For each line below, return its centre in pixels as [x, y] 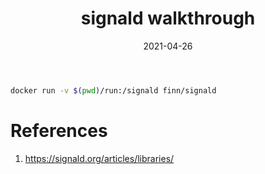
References [59, 131]
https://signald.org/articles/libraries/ [99, 158]
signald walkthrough [168, 18]
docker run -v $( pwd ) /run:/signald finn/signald [113, 90]
